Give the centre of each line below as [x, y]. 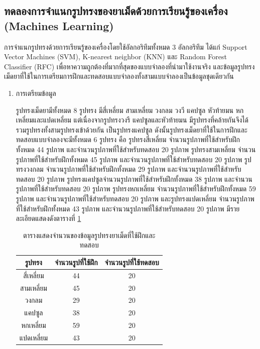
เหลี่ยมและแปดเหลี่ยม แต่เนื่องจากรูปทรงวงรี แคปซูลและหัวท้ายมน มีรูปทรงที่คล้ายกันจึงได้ [132, 120]
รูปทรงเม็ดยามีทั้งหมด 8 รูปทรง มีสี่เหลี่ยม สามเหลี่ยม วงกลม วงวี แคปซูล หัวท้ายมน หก [130, 110]
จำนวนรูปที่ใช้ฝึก [76, 262]
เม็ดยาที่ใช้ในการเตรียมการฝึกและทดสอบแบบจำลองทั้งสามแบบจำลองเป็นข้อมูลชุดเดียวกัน [119, 76]
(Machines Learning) [59, 25]
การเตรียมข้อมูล [36, 93]
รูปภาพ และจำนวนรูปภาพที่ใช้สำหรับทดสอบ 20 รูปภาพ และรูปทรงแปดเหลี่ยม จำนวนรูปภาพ [135, 198]
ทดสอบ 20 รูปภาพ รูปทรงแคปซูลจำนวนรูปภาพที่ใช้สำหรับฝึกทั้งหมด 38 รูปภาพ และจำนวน [134, 179]
